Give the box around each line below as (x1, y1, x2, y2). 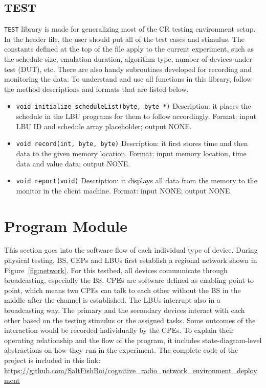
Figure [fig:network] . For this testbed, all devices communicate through (4, 264, 228, 275)
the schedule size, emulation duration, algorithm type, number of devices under (4, 54, 252, 64)
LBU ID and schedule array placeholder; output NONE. (16, 120, 192, 131)
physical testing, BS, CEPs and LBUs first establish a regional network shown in (4, 255, 257, 265)
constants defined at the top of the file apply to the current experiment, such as (4, 43, 254, 54)
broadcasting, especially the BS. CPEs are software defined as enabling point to (4, 275, 254, 285)
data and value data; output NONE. (16, 158, 130, 168)
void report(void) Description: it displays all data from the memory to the (16, 175, 257, 186)
